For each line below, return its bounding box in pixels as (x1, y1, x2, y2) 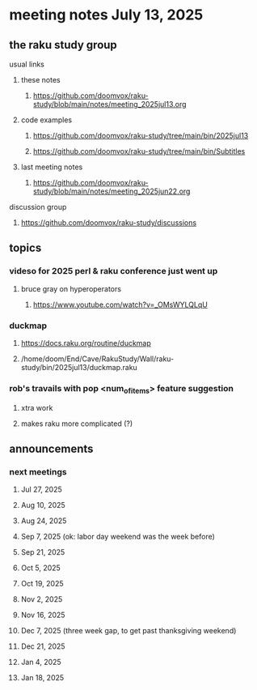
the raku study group (9, 38, 118, 52)
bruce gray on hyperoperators (20, 283, 122, 293)
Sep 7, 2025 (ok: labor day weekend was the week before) (20, 532, 215, 542)
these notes (20, 75, 61, 84)
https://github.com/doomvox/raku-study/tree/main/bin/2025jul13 (32, 131, 249, 140)
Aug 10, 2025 (20, 500, 65, 510)
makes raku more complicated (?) (20, 419, 133, 428)
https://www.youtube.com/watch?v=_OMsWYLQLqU (32, 300, 209, 309)
